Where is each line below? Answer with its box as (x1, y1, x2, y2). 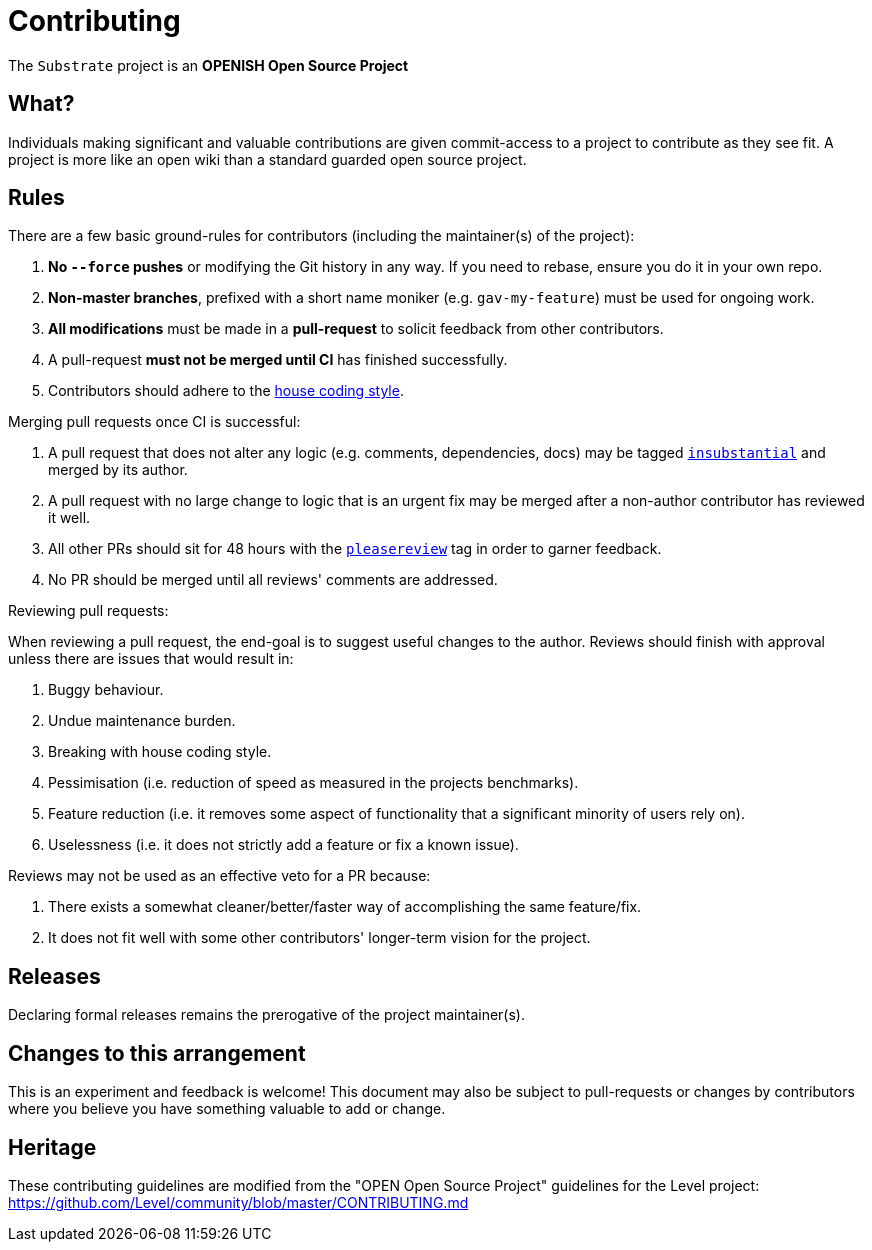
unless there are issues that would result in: (8, 650, 294, 668)
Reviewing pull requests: (8, 602, 169, 620)
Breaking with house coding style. (48, 743, 272, 761)
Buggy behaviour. (48, 681, 164, 699)
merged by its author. (48, 461, 188, 479)
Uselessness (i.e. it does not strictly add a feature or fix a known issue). (48, 836, 519, 854)
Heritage (8, 1134, 97, 1160)
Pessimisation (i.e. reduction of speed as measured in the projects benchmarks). (48, 774, 579, 792)
